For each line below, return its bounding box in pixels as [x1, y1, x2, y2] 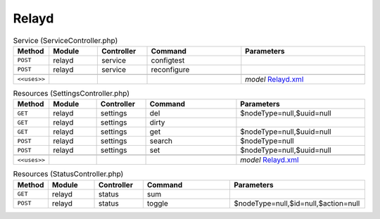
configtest [151, 55, 185, 65]
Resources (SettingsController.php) [13, 89, 130, 99]
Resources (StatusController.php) [13, 169, 124, 179]
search [149, 136, 172, 146]
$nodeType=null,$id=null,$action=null [233, 198, 360, 208]
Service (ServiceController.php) [13, 35, 118, 45]
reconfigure [151, 64, 190, 74]
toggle [146, 198, 168, 208]
